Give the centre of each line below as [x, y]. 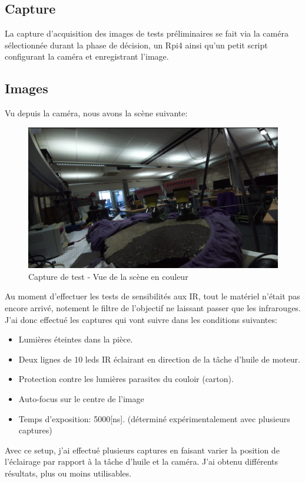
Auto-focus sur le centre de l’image [81, 399]
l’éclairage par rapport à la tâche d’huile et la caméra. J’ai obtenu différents [142, 461]
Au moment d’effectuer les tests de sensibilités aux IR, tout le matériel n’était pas [152, 296]
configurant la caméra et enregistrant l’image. [87, 56]
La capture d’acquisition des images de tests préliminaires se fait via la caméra [147, 33]
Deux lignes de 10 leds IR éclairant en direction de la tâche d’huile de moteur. [159, 359]
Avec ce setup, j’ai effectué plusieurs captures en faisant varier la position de [142, 450]
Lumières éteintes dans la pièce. [76, 339]
